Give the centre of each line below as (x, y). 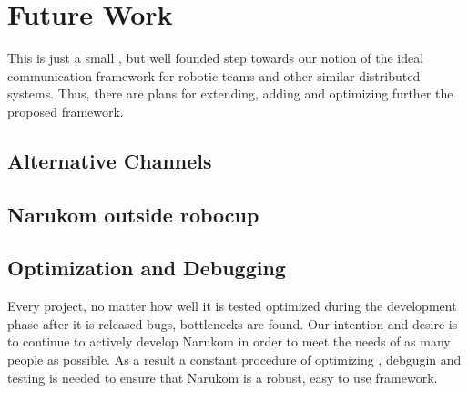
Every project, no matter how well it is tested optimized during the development (232, 306)
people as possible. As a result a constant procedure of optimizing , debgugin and (234, 360)
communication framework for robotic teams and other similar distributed (214, 75)
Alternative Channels (110, 160)
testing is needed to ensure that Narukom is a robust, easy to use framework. (223, 377)
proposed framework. (66, 111)
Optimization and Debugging (147, 268)
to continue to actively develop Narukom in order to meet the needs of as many (229, 341)
